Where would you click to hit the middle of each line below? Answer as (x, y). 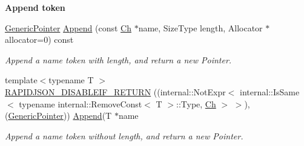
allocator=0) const (39, 40)
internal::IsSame (270, 91)
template (21, 80)
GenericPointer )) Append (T (60, 116)
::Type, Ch (196, 103)
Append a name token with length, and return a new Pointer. (118, 59)
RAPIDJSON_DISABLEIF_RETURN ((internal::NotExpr (115, 91)
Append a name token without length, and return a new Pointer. (124, 135)
